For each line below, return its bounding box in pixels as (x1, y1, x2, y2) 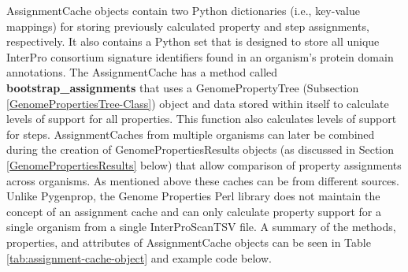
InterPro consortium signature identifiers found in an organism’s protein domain (6, 48, 394, 65)
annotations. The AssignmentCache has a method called (6, 64, 278, 80)
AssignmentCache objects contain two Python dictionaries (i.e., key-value (6, 2, 360, 18)
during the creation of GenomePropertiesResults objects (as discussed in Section (6, 141, 395, 158)
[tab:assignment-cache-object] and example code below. (6, 249, 272, 266)
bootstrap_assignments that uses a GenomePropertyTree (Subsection (6, 79, 359, 95)
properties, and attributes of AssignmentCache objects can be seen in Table (6, 233, 371, 250)
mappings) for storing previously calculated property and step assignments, (6, 17, 369, 34)
